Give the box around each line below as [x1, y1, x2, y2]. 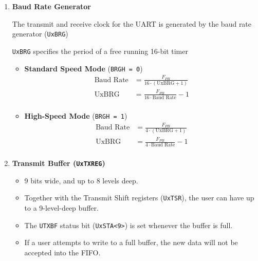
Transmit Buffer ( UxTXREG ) [12, 158, 105, 169]
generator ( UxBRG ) [12, 28, 68, 39]
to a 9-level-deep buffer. [24, 202, 99, 213]
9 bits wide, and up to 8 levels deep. [24, 175, 138, 185]
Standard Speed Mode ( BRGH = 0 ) [24, 63, 143, 73]
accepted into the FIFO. [24, 247, 101, 257]
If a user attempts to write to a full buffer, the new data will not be [24, 237, 238, 248]
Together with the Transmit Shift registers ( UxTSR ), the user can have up [24, 192, 254, 203]
